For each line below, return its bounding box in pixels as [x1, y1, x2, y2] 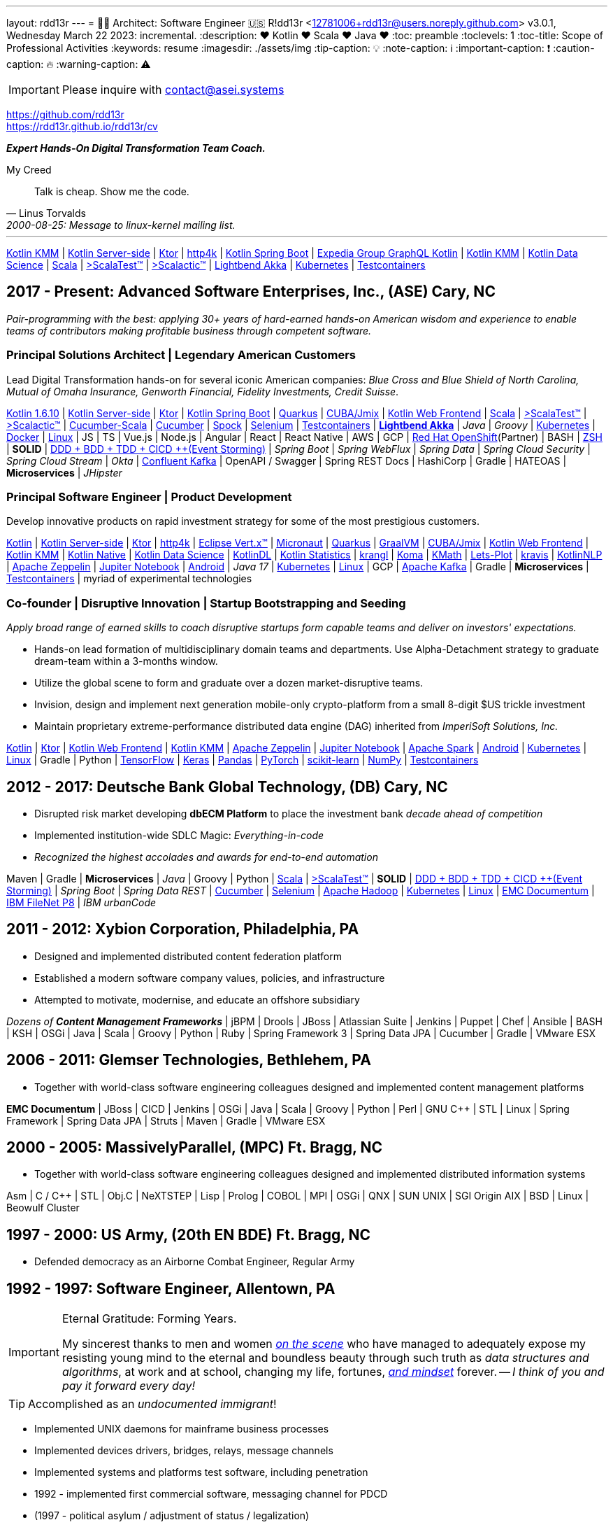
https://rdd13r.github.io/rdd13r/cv [6, 120, 158, 132]
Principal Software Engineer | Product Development [6, 489, 292, 504]
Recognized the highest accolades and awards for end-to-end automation [34, 850, 378, 863]
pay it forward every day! [62, 1379, 195, 1393]
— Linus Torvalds [6, 207, 86, 219]
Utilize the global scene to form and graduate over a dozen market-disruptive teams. [34, 677, 424, 689]
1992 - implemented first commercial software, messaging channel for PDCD [34, 1488, 388, 1500]
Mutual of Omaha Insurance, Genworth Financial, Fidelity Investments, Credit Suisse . [6, 385, 399, 397]
